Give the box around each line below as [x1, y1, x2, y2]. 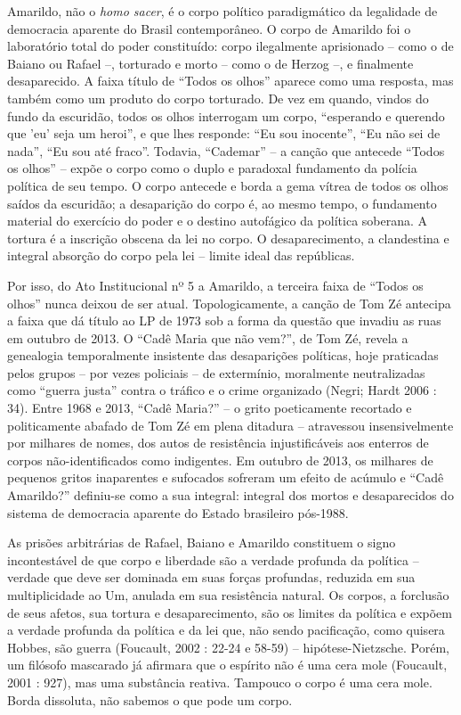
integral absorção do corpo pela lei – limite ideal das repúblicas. [7, 246, 355, 265]
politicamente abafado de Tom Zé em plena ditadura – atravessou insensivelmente [7, 415, 454, 434]
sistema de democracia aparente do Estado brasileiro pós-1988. [7, 503, 349, 522]
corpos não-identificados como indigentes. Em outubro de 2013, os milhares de [7, 450, 433, 469]
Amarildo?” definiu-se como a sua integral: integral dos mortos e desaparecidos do [7, 486, 454, 505]
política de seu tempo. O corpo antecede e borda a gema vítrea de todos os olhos [7, 176, 449, 194]
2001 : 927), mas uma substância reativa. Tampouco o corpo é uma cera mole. [7, 672, 433, 691]
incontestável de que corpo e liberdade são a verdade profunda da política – [7, 550, 419, 569]
